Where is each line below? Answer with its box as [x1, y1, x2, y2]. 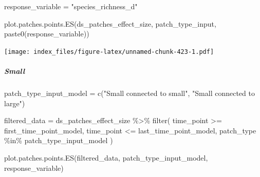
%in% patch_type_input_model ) [4, 135, 113, 146]
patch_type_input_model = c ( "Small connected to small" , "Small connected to [4, 88, 255, 98]
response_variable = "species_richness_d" [4, 1, 138, 11]
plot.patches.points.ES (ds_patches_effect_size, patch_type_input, [4, 18, 216, 29]
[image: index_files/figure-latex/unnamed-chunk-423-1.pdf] [4, 48, 214, 55]
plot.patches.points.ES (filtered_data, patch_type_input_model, [4, 152, 208, 163]
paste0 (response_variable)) [4, 28, 89, 39]
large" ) [4, 97, 25, 108]
